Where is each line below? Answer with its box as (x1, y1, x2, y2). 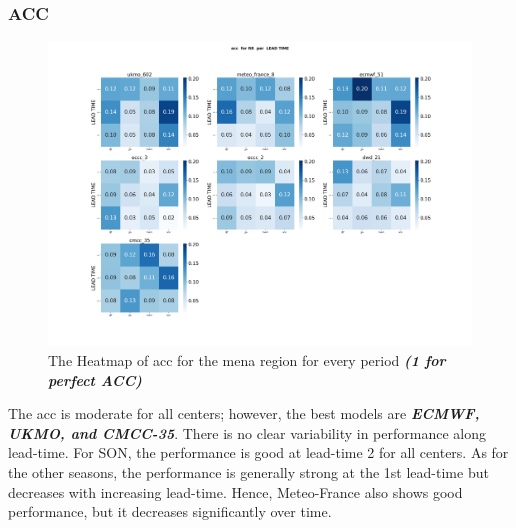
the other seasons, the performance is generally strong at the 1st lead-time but (8, 461, 489, 482)
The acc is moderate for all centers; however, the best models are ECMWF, (8, 403, 480, 424)
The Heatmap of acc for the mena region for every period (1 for (48, 349, 446, 370)
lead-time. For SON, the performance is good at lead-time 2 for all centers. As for (8, 442, 509, 463)
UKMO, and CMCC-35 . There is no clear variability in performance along (8, 422, 486, 443)
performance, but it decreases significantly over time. (8, 501, 332, 522)
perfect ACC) (48, 369, 142, 390)
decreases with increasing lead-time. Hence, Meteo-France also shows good (8, 481, 463, 502)
